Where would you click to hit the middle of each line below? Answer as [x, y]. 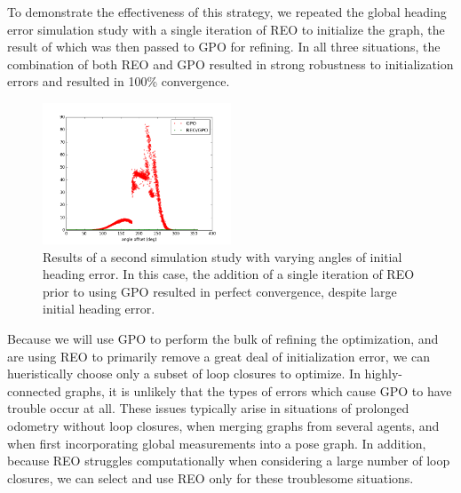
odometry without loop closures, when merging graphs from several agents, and [223, 425]
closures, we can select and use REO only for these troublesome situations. [211, 477]
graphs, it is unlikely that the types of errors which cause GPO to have [258, 390]
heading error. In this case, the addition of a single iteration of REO [229, 274]
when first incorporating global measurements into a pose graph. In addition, [217, 443]
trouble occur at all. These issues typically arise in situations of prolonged [208, 408]
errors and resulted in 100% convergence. [119, 81]
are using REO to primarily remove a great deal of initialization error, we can [219, 356]
